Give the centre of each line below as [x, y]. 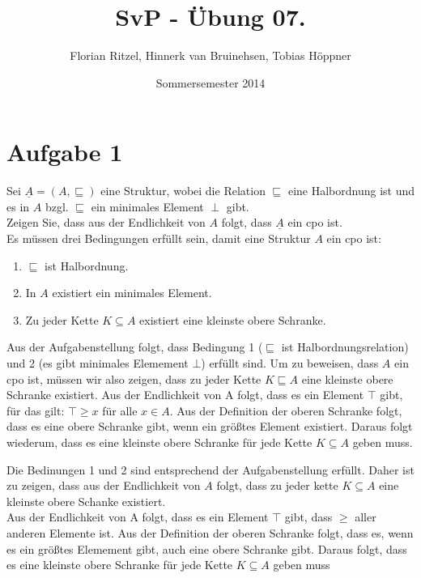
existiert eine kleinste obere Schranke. [233, 319]
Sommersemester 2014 [210, 82]
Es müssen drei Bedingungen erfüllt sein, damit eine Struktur [159, 238]
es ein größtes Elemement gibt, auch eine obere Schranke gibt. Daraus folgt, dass [207, 548]
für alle [120, 410]
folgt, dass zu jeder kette [277, 485]
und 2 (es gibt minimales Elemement [98, 363]
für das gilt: [36, 410]
